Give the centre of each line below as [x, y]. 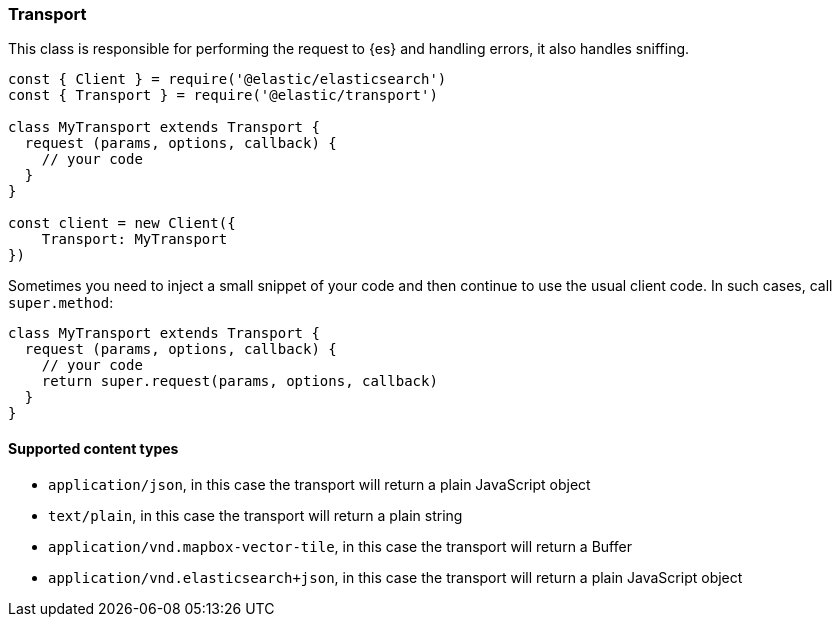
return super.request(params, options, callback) [239, 381]
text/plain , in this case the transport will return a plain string [255, 515]
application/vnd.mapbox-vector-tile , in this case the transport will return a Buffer [340, 546]
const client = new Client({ [122, 223]
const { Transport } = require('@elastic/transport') [223, 95]
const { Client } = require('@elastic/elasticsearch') [227, 79]
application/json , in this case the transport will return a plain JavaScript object [319, 484]
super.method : [61, 303]
